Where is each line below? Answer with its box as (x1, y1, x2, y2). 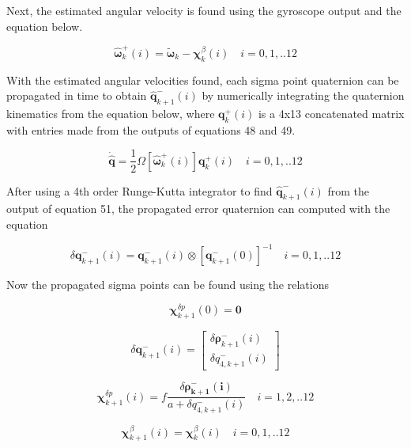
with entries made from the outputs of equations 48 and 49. (6, 121, 296, 138)
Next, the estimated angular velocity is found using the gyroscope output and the (6, 2, 402, 18)
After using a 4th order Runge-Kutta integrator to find (6, 182, 273, 199)
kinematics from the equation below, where (6, 105, 215, 122)
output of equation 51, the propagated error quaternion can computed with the (6, 200, 390, 217)
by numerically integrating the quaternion (202, 87, 405, 104)
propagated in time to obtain (6, 87, 147, 104)
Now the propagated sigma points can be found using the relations (6, 276, 329, 293)
